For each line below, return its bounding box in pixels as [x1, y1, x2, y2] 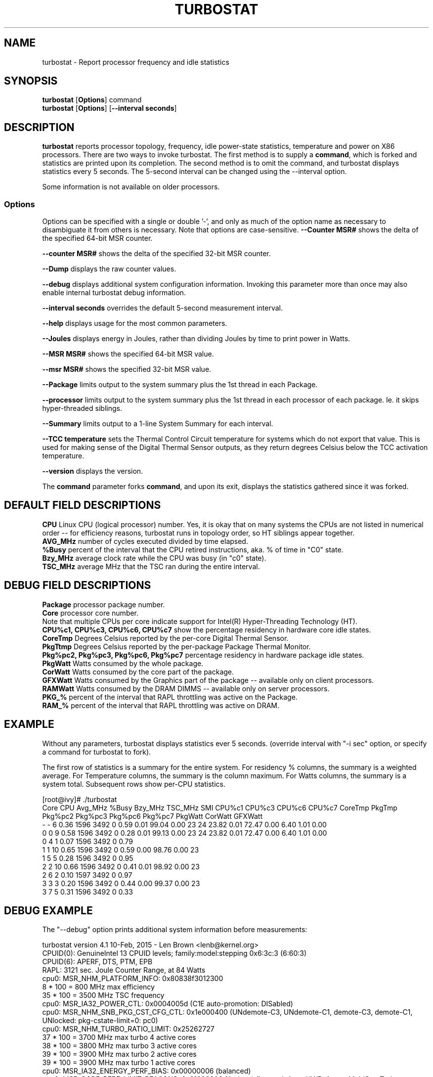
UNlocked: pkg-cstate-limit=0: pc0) [42, 1016, 158, 1025]
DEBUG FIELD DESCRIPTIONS [4, 579, 151, 592]
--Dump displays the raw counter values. [42, 265, 176, 273]
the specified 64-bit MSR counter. [42, 234, 153, 243]
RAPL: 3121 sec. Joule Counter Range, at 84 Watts [42, 966, 206, 975]
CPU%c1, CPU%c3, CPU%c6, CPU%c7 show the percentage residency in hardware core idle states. [42, 625, 371, 634]
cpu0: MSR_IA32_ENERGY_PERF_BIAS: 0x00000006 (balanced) [42, 1067, 251, 1076]
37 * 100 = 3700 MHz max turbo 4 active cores [42, 1033, 196, 1042]
